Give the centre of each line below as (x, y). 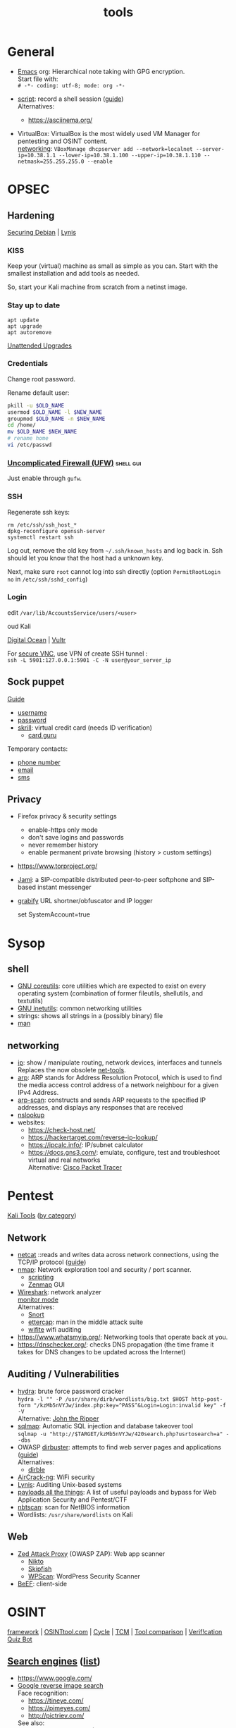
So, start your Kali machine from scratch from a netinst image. (98, 287)
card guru (42, 735)
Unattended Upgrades (40, 345)
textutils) (30, 1001)
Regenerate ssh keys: (39, 512)
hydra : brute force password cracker (71, 1391)
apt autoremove (30, 332)
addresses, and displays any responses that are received (100, 1108)
